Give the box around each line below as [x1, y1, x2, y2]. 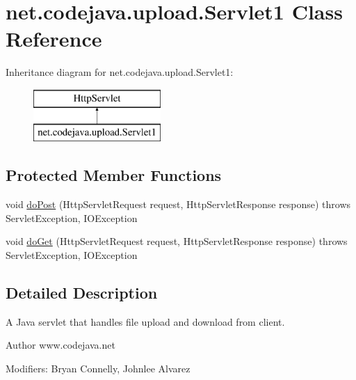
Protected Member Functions [6, 164, 222, 186]
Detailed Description [6, 282, 158, 303]
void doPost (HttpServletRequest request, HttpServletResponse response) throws [6, 197, 351, 212]
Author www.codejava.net [6, 338, 115, 352]
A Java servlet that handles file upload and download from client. [6, 314, 285, 328]
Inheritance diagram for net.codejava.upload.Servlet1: [6, 65, 234, 79]
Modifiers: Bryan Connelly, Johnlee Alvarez [6, 361, 191, 376]
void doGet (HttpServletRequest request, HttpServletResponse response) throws [6, 234, 348, 248]
